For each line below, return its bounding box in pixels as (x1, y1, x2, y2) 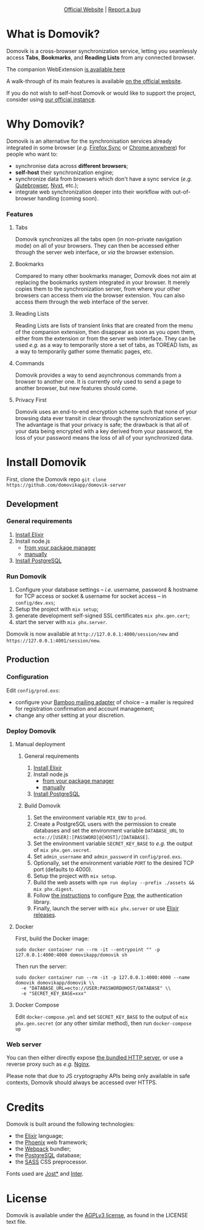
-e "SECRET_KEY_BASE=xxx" (21, 991, 86, 997)
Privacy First (15, 396, 47, 404)
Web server (6, 1040, 41, 1049)
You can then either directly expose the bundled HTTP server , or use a (6, 1054, 183, 1061)
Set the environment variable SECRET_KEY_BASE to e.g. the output (33, 840, 193, 847)
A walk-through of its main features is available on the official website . (6, 77, 183, 85)
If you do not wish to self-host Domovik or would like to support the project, (6, 89, 196, 96)
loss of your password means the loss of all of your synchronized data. (15, 434, 194, 442)
